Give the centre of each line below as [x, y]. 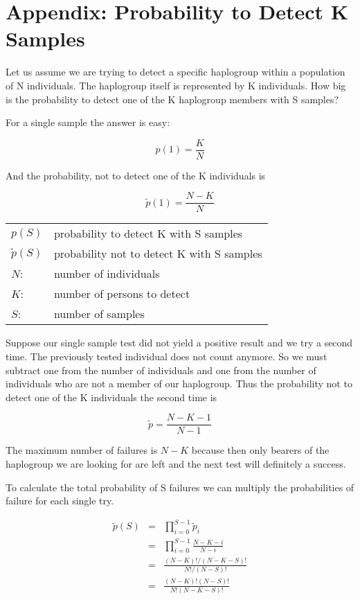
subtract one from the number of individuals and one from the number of [161, 370]
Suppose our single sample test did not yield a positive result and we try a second [179, 343]
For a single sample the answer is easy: [88, 122]
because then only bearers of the [260, 450]
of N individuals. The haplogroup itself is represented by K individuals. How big [176, 85]
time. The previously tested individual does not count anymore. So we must [166, 356]
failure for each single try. [60, 501]
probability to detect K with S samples [148, 233]
